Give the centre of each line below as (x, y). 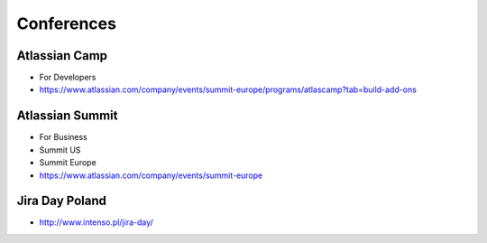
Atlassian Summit (67, 116)
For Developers (68, 78)
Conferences (67, 23)
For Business (63, 137)
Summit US (60, 150)
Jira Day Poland (62, 201)
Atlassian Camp (62, 56)
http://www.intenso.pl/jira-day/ (96, 222)
